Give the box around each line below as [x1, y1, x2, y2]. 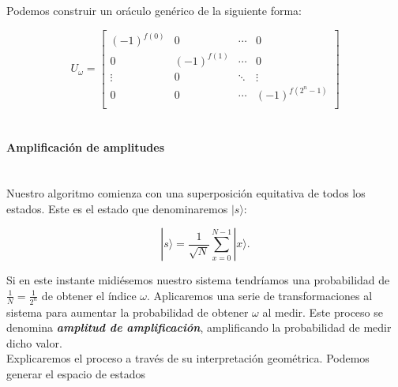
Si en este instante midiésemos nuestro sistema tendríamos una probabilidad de [6, 272, 390, 288]
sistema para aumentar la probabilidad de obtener [6, 303, 249, 320]
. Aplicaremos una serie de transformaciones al [147, 287, 373, 303]
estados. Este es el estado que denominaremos [6, 200, 228, 216]
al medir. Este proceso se [262, 303, 383, 320]
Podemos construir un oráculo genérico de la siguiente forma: [6, 2, 302, 18]
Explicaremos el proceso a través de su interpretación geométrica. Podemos [6, 350, 370, 366]
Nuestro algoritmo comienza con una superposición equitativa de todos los [6, 185, 366, 201]
